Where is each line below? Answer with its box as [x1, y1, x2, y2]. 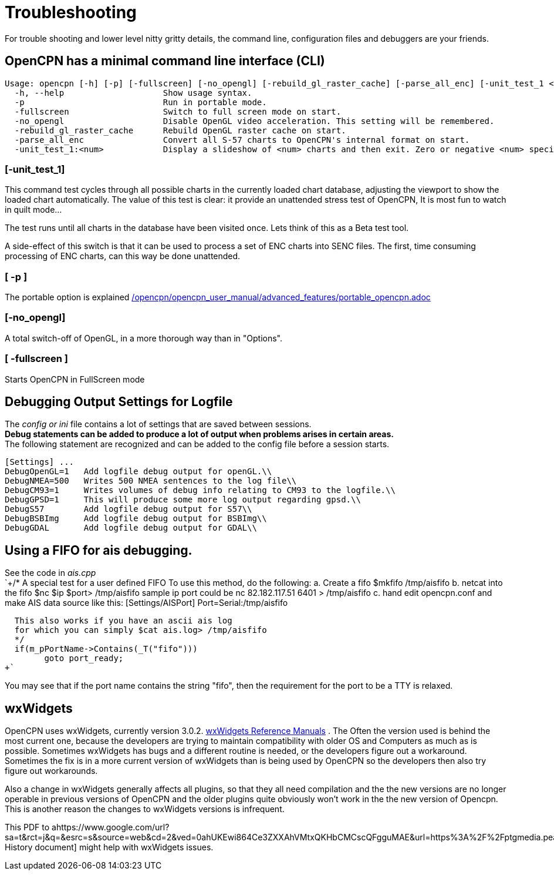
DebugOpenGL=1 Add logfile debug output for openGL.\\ [5, 467, 272, 477]
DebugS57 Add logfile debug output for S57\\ [5, 504, 252, 514]
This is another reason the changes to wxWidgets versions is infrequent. [5, 804, 285, 814]
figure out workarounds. [5, 766, 98, 776]
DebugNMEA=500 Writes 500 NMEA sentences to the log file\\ [5, 476, 297, 486]
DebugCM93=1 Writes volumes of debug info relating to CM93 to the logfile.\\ [5, 485, 396, 495]
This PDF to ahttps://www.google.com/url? [5, 822, 170, 833]
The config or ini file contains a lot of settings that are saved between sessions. [5, 419, 312, 430]
